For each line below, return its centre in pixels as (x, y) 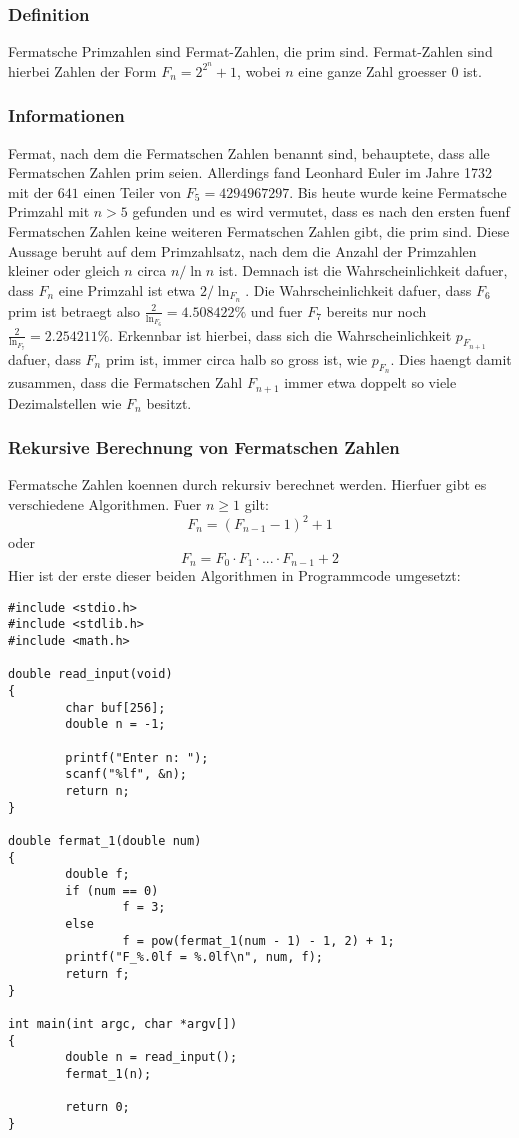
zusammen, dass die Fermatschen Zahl (125, 382)
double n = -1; (115, 724)
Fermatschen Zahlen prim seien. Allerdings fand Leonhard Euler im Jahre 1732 (250, 172)
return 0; (97, 1107)
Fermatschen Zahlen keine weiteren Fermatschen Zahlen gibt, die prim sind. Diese (259, 231)
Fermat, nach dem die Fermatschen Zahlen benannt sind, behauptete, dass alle (249, 152)
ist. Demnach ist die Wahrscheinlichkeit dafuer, (363, 270)
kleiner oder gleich (64, 270)
